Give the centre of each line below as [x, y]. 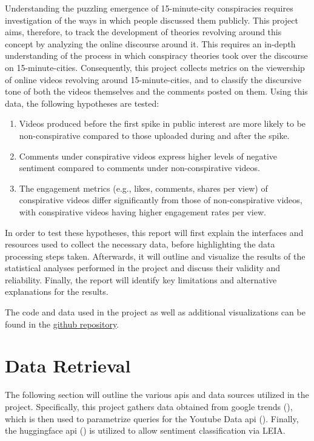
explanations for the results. [57, 291]
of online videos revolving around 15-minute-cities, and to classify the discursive [153, 79]
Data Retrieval [68, 365]
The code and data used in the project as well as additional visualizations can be [155, 312]
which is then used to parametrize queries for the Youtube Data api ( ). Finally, [152, 418]
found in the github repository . [62, 324]
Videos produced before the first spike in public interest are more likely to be [162, 123]
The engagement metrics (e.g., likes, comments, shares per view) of [143, 188]
